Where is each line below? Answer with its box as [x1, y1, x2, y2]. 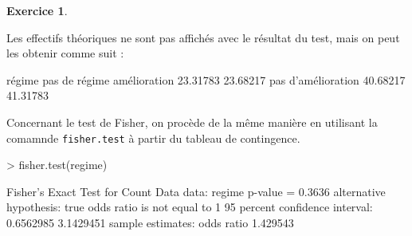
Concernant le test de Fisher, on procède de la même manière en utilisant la [6, 113, 378, 130]
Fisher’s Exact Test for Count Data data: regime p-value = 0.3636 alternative [6, 183, 386, 199]
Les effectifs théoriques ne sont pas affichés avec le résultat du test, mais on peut [6, 29, 400, 45]
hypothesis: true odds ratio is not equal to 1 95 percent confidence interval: [6, 199, 373, 215]
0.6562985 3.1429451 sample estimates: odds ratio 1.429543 [6, 214, 294, 230]
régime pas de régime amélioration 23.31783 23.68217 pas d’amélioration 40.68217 [6, 71, 406, 88]
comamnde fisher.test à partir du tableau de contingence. [6, 129, 300, 146]
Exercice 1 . [6, 2, 68, 18]
